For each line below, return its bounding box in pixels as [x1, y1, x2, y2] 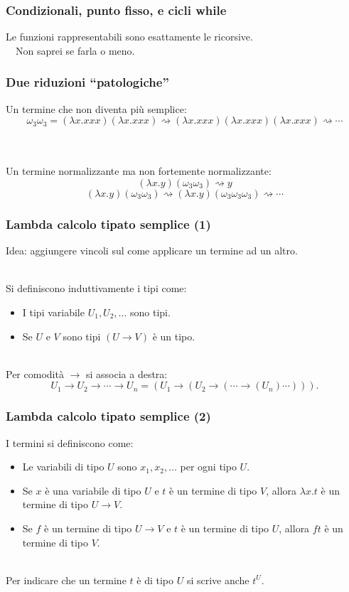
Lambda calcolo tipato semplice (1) [6, 215, 211, 232]
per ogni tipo [180, 459, 237, 474]
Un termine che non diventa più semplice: [6, 101, 187, 116]
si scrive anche [186, 572, 249, 587]
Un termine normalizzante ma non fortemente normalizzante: [6, 163, 272, 178]
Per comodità [6, 366, 64, 381]
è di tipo [136, 572, 173, 587]
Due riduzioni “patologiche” [6, 73, 169, 91]
